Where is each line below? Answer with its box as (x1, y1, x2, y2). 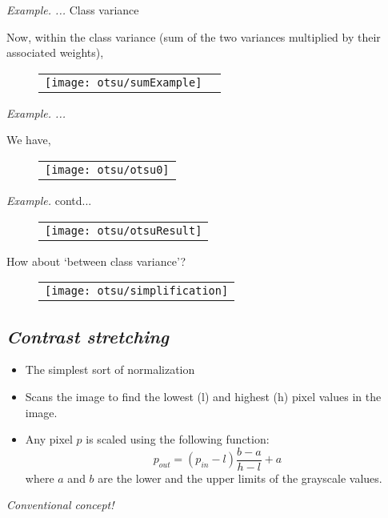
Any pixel (25, 431, 73, 448)
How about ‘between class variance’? (6, 252, 186, 269)
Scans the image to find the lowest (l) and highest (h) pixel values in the (25, 387, 382, 404)
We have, (6, 131, 51, 148)
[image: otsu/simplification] (45, 284, 229, 298)
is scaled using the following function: (86, 431, 270, 448)
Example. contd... (6, 191, 92, 208)
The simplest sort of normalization (25, 361, 195, 378)
